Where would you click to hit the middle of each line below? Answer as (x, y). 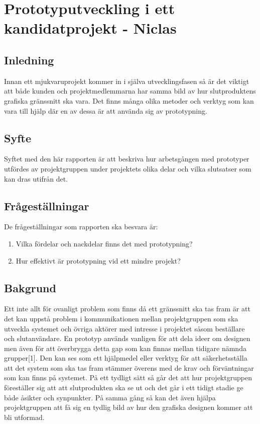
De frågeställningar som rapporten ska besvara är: (81, 227)
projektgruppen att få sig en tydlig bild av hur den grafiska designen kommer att (128, 407)
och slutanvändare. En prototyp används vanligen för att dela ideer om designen (127, 338)
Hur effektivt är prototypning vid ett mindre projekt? (98, 260)
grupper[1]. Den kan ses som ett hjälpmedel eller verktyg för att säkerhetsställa (126, 358)
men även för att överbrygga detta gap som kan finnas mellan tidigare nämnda (125, 348)
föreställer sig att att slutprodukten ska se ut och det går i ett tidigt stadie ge (124, 388)
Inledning (29, 60)
